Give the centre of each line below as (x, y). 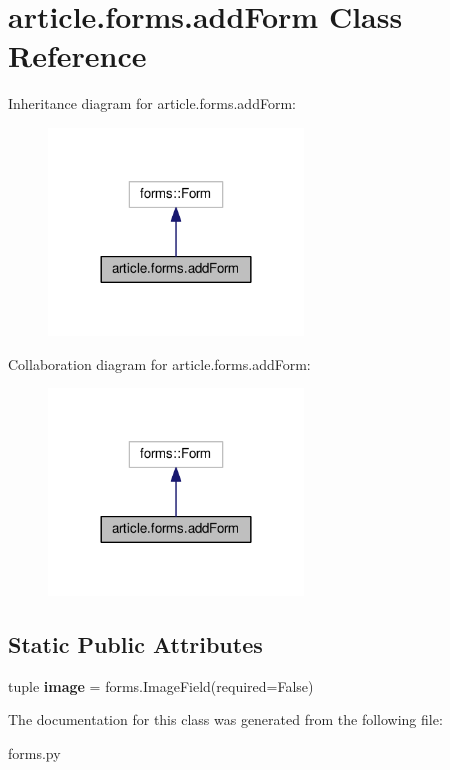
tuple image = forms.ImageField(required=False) (161, 685)
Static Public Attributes (135, 644)
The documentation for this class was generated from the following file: (225, 719)
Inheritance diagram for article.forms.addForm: (152, 103)
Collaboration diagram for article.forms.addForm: (159, 363)
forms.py (34, 753)
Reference (77, 55)
